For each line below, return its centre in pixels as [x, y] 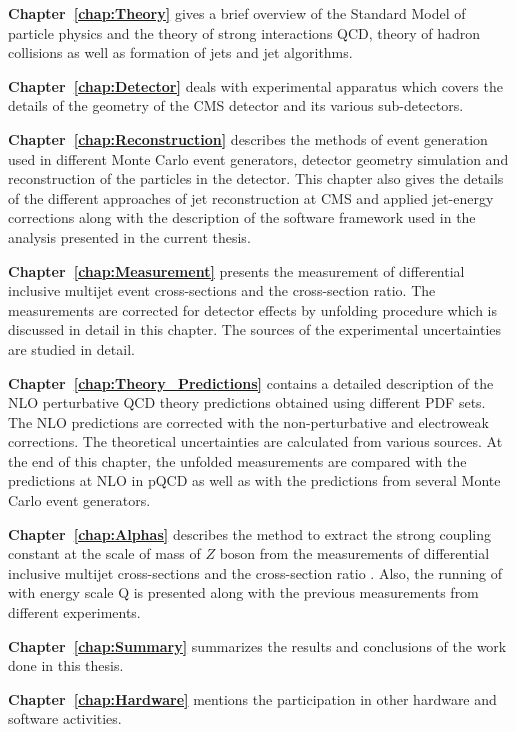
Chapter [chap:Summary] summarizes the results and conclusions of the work [257, 645]
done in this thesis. [66, 665]
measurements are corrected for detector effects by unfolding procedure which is [253, 309]
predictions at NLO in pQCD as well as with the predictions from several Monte [254, 480]
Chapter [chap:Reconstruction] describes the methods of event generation [248, 138]
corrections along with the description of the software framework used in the [242, 217]
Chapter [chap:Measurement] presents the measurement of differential [236, 270]
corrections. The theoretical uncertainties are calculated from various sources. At [255, 441]
